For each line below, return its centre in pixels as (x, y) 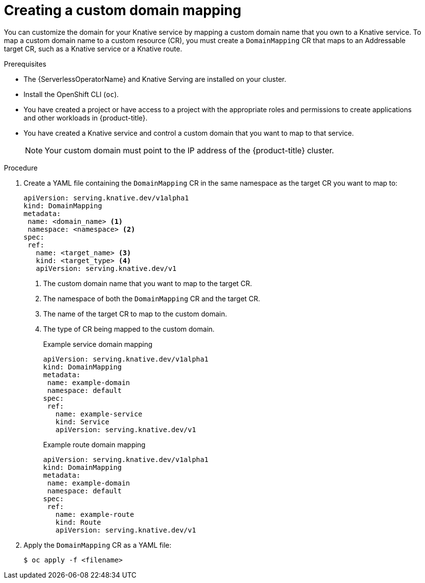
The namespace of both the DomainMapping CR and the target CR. (152, 298)
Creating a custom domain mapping (123, 10)
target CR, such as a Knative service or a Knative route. (93, 49)
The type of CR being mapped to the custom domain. (129, 329)
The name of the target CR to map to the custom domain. (135, 314)
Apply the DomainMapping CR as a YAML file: (98, 545)
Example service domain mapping (98, 344)
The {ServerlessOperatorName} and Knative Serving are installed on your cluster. (155, 79)
